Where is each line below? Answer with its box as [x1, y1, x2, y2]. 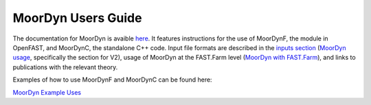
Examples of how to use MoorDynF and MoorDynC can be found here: [12, 75, 212, 84]
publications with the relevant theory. [12, 62, 118, 71]
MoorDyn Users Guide [12, 10, 142, 25]
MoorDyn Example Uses [12, 88, 82, 96]
